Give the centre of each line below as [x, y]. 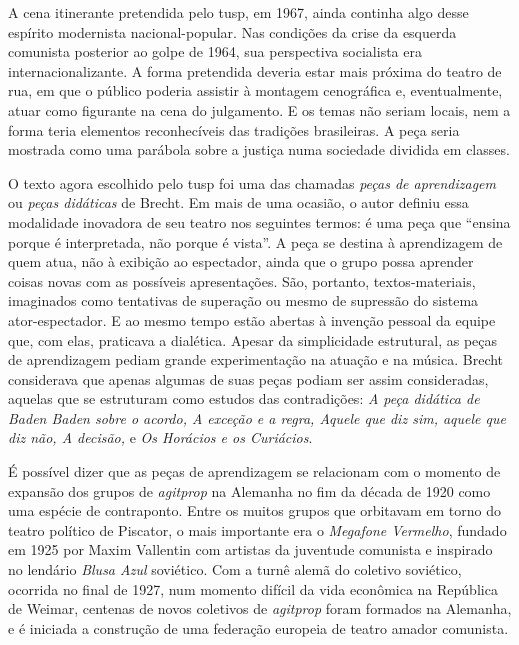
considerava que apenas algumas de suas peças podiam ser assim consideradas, [248, 378]
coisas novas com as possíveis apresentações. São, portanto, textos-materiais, [242, 280]
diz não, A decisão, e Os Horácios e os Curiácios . [160, 437]
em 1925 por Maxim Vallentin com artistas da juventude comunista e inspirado [250, 549]
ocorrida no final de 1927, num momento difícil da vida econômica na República [253, 588]
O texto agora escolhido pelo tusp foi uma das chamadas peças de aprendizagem [252, 182]
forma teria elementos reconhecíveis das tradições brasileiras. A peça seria [234, 129]
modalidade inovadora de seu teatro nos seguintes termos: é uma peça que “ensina [259, 221]
